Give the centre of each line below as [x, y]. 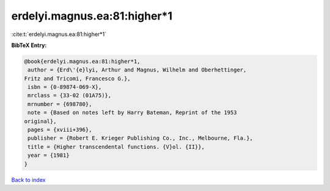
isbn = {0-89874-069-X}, [65, 87]
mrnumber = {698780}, [60, 104]
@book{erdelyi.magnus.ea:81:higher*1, [82, 61]
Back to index [28, 179]
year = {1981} [49, 155]
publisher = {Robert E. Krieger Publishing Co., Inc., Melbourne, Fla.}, [141, 138]
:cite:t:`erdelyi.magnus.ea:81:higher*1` [59, 34]
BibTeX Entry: [29, 45]
